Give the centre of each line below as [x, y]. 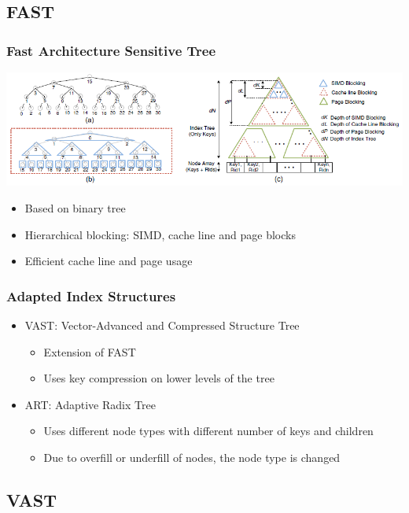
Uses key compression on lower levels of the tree [159, 378]
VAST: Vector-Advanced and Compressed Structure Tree [162, 325]
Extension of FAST [90, 351]
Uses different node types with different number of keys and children [208, 431]
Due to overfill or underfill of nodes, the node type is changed [192, 457]
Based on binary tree [75, 208]
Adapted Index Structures [91, 295]
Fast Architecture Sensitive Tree [111, 50]
